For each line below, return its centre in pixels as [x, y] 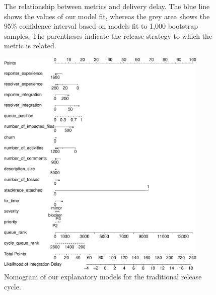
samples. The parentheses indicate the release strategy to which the [108, 35]
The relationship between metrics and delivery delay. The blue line [107, 6]
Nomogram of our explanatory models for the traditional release [103, 277]
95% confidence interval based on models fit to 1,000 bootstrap [101, 26]
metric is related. [30, 46]
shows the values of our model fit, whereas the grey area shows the [107, 16]
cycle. [13, 286]
